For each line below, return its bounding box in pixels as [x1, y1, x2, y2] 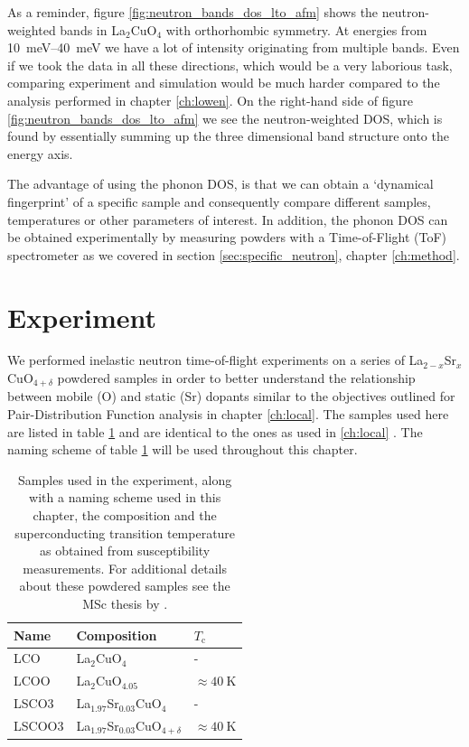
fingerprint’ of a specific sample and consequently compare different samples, [7, 191, 431, 210]
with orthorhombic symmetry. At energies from [165, 20, 427, 39]
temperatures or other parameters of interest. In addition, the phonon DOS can [7, 210, 448, 229]
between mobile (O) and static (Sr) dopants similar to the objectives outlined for [7, 387, 455, 406]
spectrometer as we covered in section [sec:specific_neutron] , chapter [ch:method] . [7, 245, 460, 264]
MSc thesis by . [82, 594, 168, 613]
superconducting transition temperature [14, 523, 236, 542]
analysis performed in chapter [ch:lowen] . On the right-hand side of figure [7, 90, 413, 109]
